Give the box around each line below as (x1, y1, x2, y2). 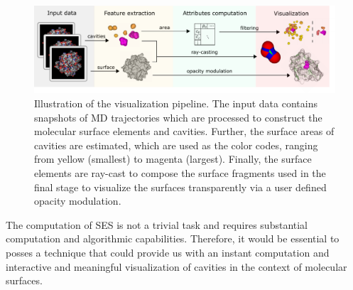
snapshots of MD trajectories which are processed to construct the (34, 109, 322, 124)
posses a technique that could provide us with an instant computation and (6, 245, 330, 259)
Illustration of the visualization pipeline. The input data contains (34, 95, 317, 110)
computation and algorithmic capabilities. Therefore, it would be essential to (6, 231, 340, 246)
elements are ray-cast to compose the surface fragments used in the (34, 165, 326, 180)
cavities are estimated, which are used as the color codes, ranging (34, 137, 318, 152)
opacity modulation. (34, 193, 121, 208)
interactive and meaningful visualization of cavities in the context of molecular (6, 259, 347, 274)
